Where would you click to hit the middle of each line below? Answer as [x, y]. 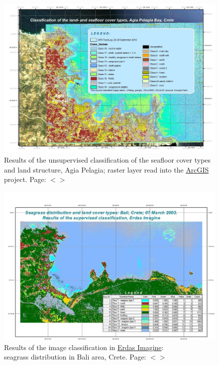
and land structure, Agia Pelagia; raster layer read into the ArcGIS [107, 169]
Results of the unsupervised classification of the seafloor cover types [108, 159]
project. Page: [25, 179]
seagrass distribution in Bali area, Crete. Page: [75, 357]
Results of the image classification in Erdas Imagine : [84, 347]
